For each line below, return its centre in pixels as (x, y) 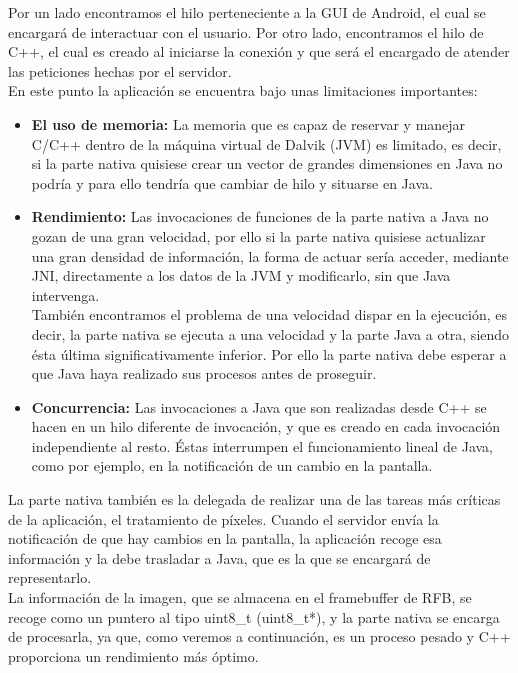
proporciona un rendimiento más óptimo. (133, 655)
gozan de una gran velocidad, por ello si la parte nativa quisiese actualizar (258, 235)
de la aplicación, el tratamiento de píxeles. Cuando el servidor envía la (223, 518)
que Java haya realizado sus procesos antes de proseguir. (204, 373)
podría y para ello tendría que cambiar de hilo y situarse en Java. (232, 182)
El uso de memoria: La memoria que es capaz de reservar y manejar (248, 123)
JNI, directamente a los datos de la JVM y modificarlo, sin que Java (241, 275)
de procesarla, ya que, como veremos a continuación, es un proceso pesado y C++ (259, 636)
